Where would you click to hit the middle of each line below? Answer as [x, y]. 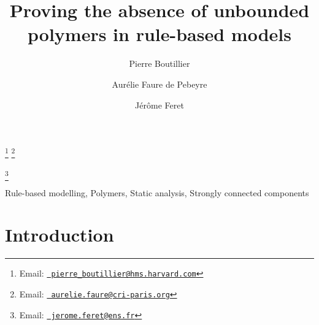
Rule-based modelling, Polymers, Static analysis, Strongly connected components [157, 192]
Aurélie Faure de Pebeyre [159, 84]
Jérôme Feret [159, 105]
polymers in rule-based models [159, 34]
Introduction [60, 235]
